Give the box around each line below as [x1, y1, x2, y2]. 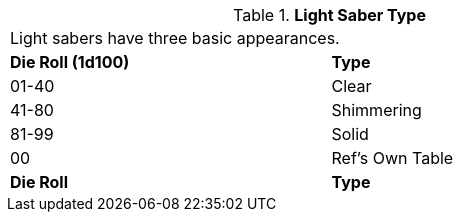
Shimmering [331, 100, 422, 120]
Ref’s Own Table [331, 148, 454, 168]
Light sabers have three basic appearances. [10, 28, 340, 48]
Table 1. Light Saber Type [233, 5, 426, 25]
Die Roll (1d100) [10, 52, 130, 72]
